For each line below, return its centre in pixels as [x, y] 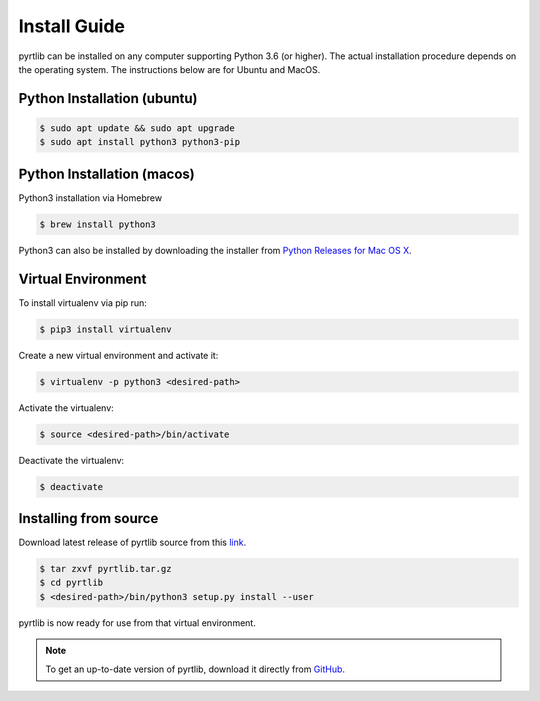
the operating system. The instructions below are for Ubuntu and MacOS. [169, 69]
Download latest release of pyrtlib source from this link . [132, 542]
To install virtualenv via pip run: [82, 302]
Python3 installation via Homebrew [90, 197]
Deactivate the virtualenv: [71, 460]
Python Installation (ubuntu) [108, 98]
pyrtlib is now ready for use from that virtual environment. [137, 622]
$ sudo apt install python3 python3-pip [139, 142]
